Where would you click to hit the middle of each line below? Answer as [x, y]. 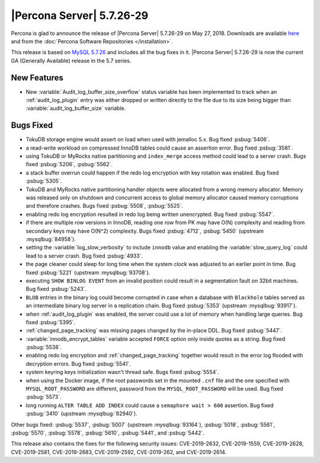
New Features [37, 77]
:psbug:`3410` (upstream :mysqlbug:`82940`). [81, 414]
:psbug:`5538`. [44, 347]
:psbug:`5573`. [44, 397]
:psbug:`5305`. [44, 181]
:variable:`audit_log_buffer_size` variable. [76, 108]
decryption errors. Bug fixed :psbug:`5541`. [79, 364]
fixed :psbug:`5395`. [51, 322]
